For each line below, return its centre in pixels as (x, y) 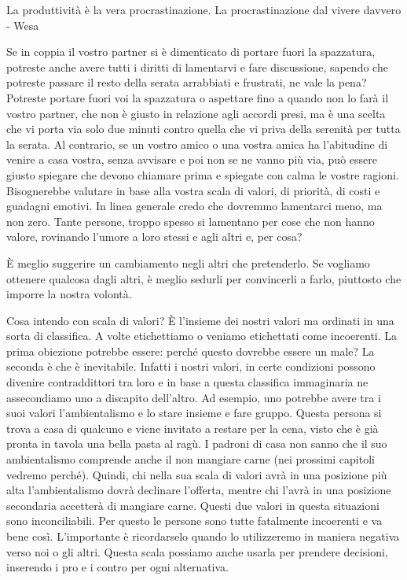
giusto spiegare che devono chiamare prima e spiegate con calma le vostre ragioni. (203, 174)
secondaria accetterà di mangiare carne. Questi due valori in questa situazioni (193, 505)
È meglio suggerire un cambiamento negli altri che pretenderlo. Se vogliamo (188, 262)
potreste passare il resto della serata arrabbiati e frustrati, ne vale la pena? (187, 82)
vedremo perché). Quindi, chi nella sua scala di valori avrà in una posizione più (197, 474)
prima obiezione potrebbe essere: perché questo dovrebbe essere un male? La (191, 351)
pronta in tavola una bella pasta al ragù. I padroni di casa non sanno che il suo (197, 443)
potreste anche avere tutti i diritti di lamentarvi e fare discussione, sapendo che (197, 66)
